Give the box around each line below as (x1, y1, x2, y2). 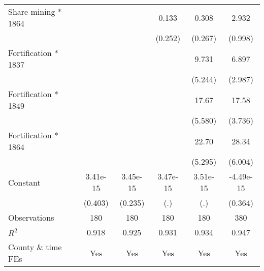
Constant (8, 176, 41, 188)
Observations (8, 212, 54, 223)
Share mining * (8, 6, 62, 17)
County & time (8, 241, 62, 253)
